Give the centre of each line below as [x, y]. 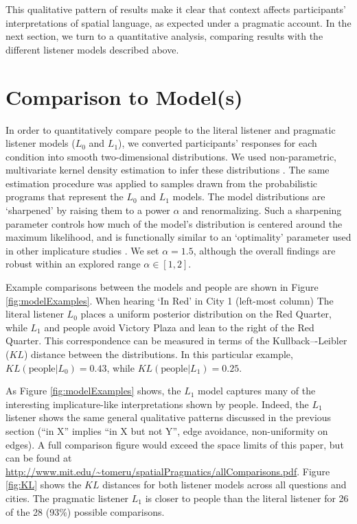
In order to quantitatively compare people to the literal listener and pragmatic [171, 129]
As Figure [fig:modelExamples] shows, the [93, 391]
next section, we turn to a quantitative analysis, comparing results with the [164, 36]
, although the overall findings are [264, 250]
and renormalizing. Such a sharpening [262, 210]
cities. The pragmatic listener [67, 498]
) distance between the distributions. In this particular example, [158, 354]
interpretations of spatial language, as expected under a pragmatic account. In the [178, 22]
